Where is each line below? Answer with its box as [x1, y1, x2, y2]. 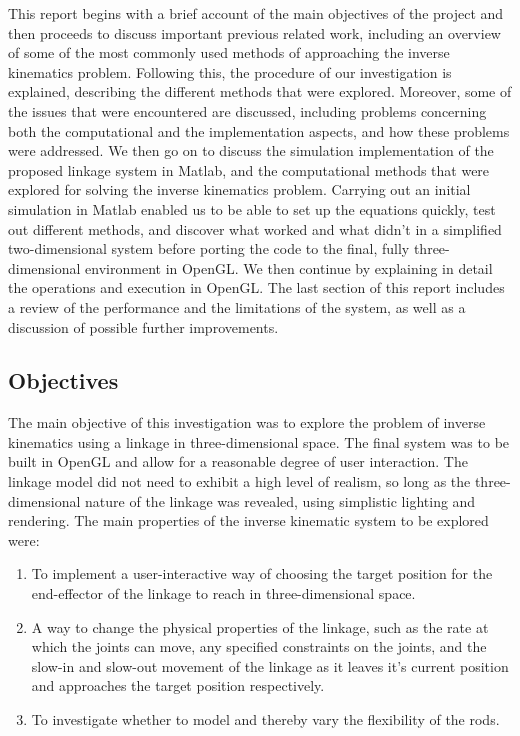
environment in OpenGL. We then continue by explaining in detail [85, 257, 493, 278]
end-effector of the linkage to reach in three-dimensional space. [31, 583, 416, 604]
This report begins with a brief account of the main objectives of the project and [8, 3, 504, 23]
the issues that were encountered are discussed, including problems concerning [8, 100, 487, 121]
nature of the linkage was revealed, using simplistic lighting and [85, 490, 476, 511]
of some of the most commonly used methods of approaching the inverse [8, 42, 450, 63]
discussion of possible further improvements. [8, 316, 279, 337]
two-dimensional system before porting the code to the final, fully [8, 238, 410, 259]
